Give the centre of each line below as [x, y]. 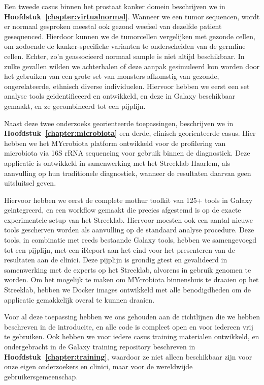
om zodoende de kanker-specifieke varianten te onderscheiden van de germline [125, 46]
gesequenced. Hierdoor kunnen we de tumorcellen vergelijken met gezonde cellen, [130, 36]
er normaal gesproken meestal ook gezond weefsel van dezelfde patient [113, 26]
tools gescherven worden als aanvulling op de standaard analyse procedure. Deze [129, 230]
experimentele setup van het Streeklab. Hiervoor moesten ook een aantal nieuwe [128, 219]
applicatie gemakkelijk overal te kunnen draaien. [79, 299]
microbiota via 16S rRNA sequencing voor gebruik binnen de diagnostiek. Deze [127, 153]
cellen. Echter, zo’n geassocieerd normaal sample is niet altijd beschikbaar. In [124, 56]
